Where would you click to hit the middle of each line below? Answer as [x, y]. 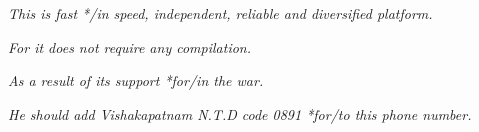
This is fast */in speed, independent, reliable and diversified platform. [220, 13]
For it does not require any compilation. [129, 46]
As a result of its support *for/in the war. [136, 80]
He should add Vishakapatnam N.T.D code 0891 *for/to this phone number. [240, 113]
